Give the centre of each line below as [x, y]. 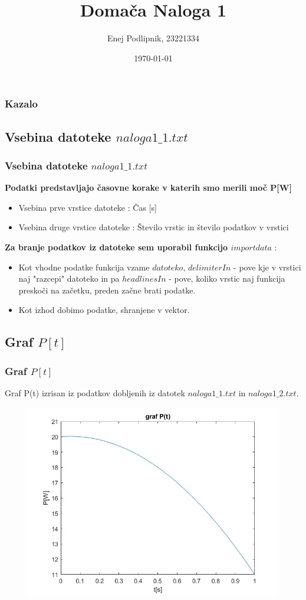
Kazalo [22, 104]
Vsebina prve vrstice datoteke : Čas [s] [88, 207]
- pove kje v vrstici [267, 267]
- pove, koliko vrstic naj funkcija [227, 278]
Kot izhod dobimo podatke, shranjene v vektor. [104, 310]
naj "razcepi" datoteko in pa [69, 278]
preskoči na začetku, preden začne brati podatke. [107, 290]
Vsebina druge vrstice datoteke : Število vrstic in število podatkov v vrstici [154, 227]
